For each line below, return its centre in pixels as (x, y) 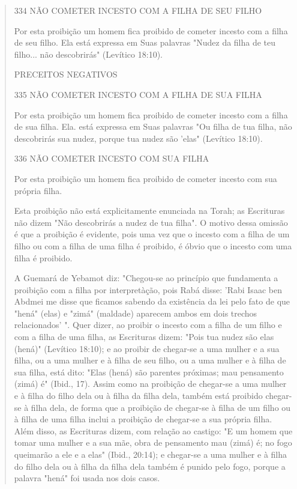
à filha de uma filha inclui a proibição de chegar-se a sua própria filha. (143, 419)
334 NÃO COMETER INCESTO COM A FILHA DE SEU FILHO (138, 10)
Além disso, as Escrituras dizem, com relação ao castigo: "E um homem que (153, 430)
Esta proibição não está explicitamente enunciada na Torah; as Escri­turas (149, 211)
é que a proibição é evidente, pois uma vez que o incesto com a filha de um (152, 234)
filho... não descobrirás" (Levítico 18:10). (88, 54)
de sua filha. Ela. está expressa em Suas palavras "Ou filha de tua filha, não (153, 126)
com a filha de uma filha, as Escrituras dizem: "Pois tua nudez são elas (144, 337)
